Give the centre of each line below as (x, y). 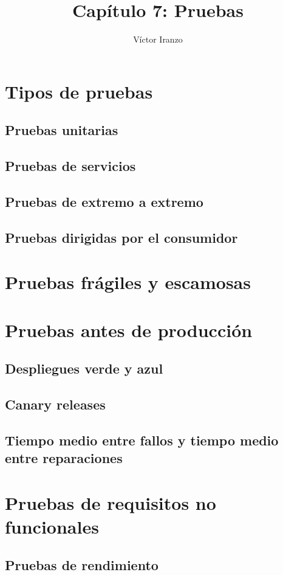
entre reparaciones (64, 458)
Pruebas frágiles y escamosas (128, 282)
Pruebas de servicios (70, 166)
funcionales (52, 526)
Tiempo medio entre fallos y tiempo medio (142, 440)
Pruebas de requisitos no (111, 502)
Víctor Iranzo (158, 39)
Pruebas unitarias (62, 130)
